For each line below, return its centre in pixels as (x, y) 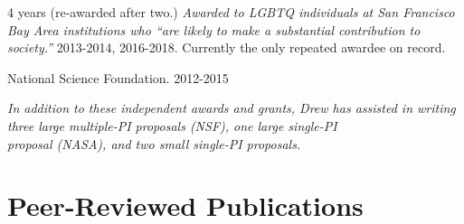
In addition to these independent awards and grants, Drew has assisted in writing (232, 108)
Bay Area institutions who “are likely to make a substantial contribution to (214, 29)
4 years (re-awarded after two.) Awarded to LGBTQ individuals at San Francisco (231, 12)
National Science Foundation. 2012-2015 (118, 77)
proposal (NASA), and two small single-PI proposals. (154, 143)
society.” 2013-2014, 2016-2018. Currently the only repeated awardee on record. (227, 47)
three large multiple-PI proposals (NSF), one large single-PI (172, 125)
